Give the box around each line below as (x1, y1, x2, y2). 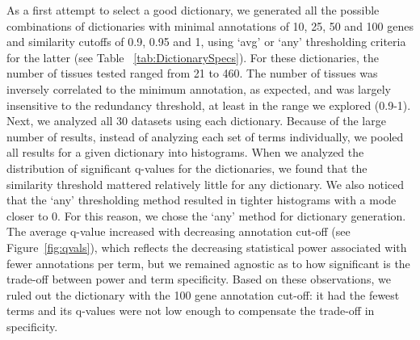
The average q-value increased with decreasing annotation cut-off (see (6, 223, 351, 240)
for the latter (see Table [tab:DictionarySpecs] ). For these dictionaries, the (6, 48, 379, 65)
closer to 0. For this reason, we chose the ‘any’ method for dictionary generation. (6, 207, 406, 224)
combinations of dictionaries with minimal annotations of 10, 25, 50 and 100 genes (6, 17, 414, 34)
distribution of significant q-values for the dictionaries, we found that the (6, 159, 367, 176)
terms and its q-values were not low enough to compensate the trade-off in (6, 302, 375, 319)
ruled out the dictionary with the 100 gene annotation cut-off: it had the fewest (6, 286, 400, 303)
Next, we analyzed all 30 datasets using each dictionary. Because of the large (6, 112, 386, 129)
